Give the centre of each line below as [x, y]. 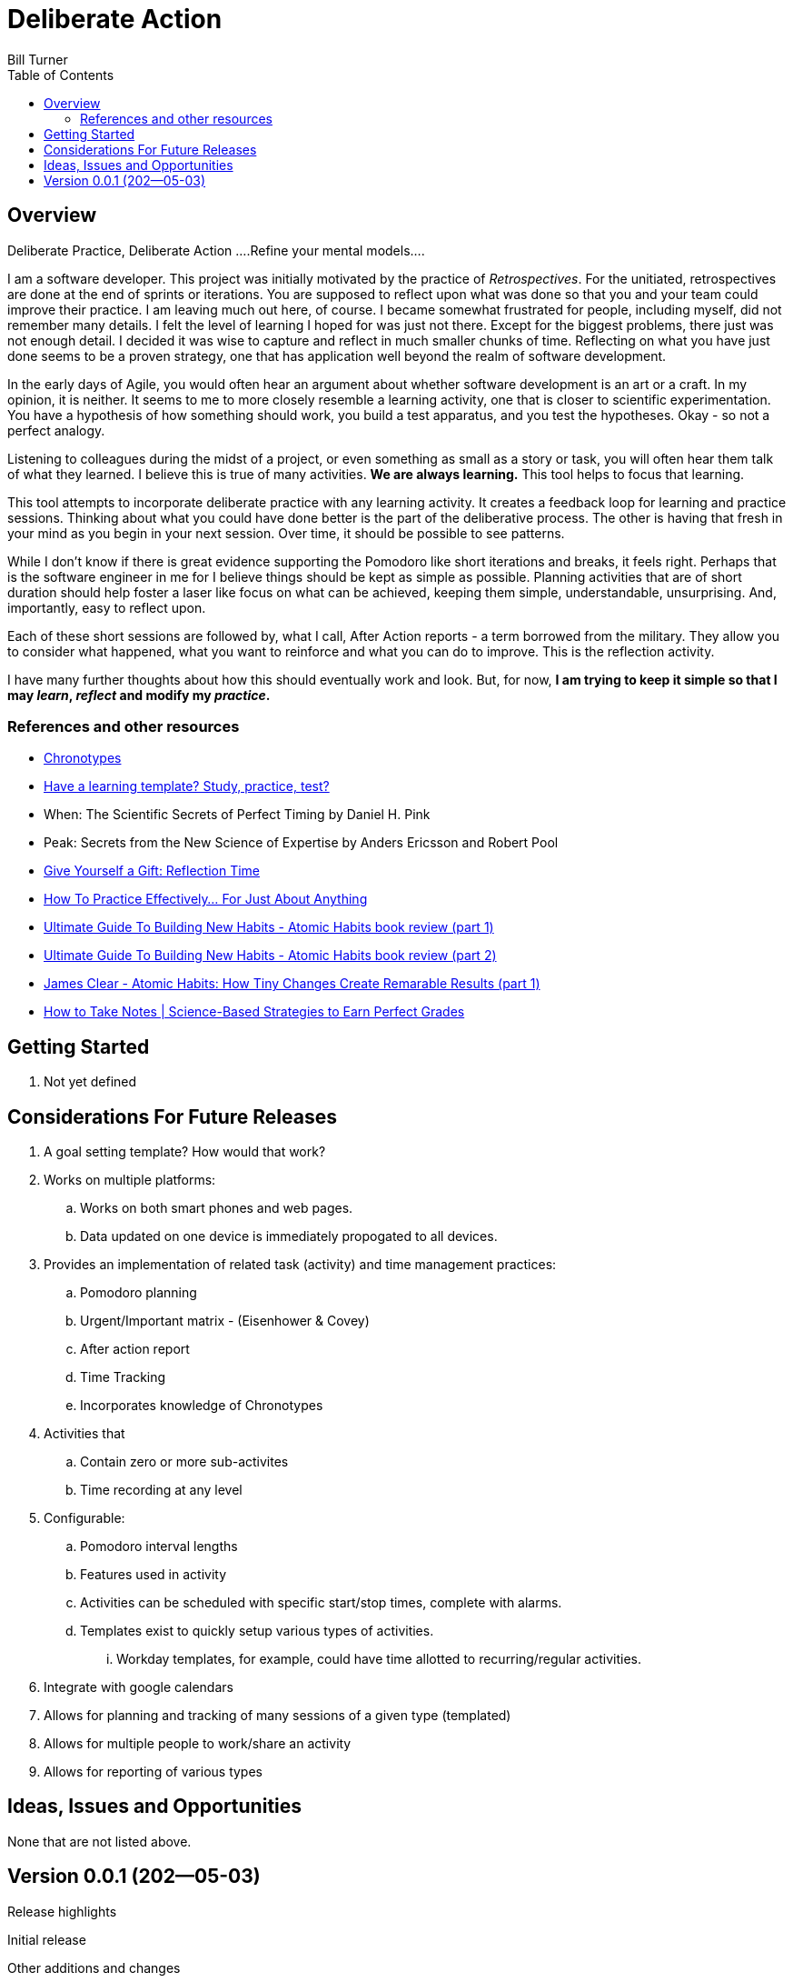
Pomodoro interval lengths [159, 1547]
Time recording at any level [161, 1490]
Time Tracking [123, 1377]
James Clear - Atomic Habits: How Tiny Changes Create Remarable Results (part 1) [292, 984]
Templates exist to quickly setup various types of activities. [257, 1631]
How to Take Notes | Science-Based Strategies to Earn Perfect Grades [254, 1012]
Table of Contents [61, 75]
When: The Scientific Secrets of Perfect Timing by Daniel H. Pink [237, 815]
